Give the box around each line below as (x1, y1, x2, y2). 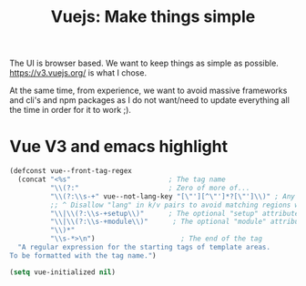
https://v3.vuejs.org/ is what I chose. (9, 67, 148, 78)
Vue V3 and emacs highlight (9, 137, 229, 157)
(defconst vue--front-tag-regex (9, 167, 132, 176)
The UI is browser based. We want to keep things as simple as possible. (9, 57, 280, 69)
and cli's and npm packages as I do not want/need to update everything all (9, 95, 290, 106)
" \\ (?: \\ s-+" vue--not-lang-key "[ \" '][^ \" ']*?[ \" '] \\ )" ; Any (49, 191, 296, 201)
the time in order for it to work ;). (9, 105, 132, 116)
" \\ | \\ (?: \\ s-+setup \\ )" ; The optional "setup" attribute (49, 209, 300, 218)
